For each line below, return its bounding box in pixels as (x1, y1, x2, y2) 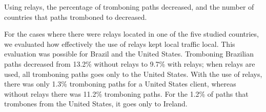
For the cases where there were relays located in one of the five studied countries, (4, 29, 259, 39)
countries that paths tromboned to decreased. (4, 11, 147, 22)
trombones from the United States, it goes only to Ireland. (4, 98, 188, 109)
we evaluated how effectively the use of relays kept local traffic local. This (4, 38, 235, 49)
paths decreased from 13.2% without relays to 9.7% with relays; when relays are (4, 58, 255, 69)
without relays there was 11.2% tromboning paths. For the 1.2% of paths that (4, 88, 249, 99)
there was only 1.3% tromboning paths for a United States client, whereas (4, 78, 236, 89)
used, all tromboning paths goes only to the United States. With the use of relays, (4, 68, 262, 79)
